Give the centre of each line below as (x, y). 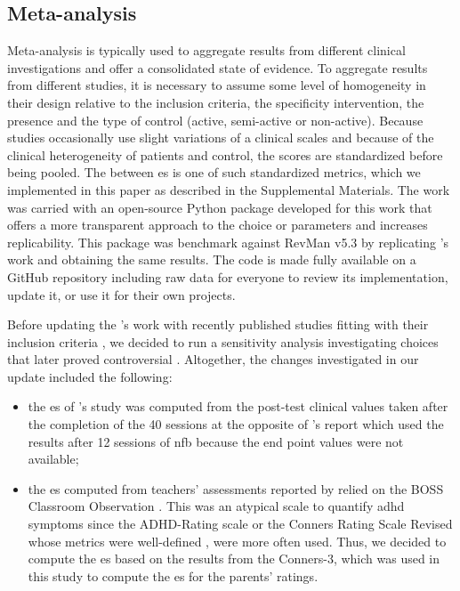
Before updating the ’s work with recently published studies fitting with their (218, 324)
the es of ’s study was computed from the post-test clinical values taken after (238, 406)
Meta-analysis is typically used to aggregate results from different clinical (206, 50)
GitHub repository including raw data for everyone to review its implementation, (228, 276)
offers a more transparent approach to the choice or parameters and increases (218, 225)
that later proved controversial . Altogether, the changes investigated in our (213, 359)
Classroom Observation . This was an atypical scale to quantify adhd (216, 506)
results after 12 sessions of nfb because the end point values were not (216, 441)
